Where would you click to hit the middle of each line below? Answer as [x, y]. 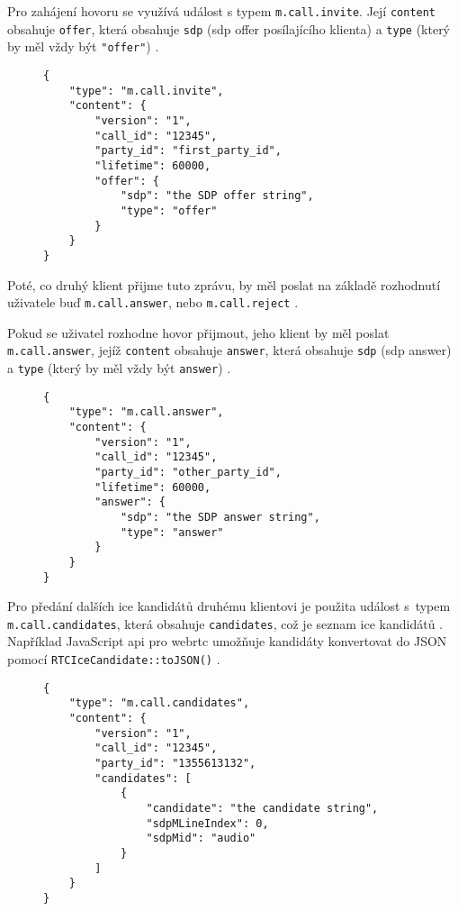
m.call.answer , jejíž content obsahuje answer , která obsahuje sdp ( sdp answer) [229, 350]
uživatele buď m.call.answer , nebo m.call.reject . [153, 302]
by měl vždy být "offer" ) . [83, 46]
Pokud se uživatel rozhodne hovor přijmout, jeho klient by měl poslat [198, 332]
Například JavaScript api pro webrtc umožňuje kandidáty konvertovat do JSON [227, 641]
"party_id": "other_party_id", [188, 472]
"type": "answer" [172, 532]
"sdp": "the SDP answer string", [220, 517]
